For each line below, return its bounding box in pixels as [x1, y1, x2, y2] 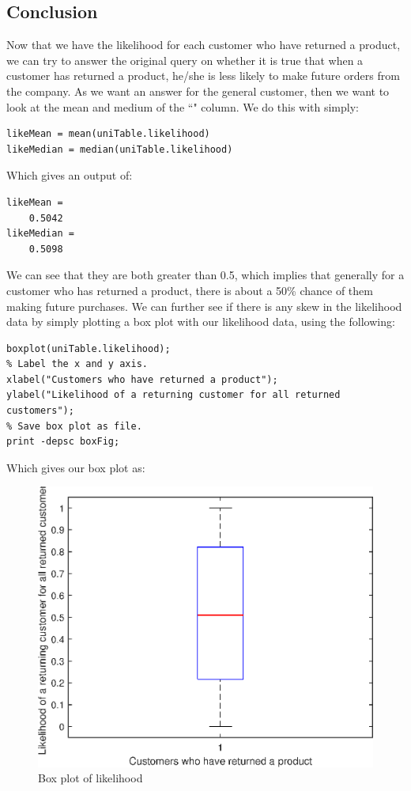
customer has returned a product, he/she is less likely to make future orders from [6, 67, 400, 84]
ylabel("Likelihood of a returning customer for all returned [6, 389, 341, 401]
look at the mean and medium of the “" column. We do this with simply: [6, 98, 359, 115]
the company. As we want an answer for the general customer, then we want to [6, 82, 390, 99]
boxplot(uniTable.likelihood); [6, 343, 171, 354]
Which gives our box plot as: [6, 459, 145, 475]
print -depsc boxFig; [6, 436, 120, 448]
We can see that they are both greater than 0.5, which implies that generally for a [6, 267, 405, 283]
